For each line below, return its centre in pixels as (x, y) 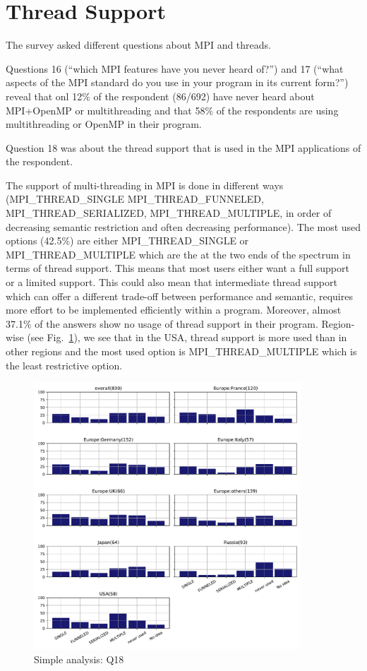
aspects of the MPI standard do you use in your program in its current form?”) (177, 82)
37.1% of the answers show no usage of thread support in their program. (162, 323)
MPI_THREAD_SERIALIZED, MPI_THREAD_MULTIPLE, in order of (169, 213)
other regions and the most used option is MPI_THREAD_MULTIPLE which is (181, 351)
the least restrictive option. (64, 365)
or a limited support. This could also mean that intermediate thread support (172, 282)
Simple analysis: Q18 (79, 659)
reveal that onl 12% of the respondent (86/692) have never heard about (160, 96)
